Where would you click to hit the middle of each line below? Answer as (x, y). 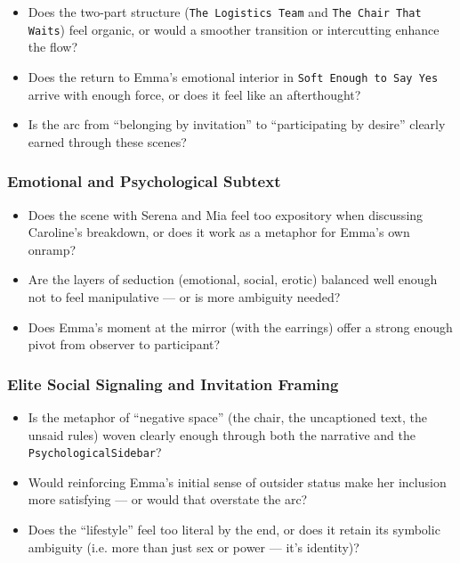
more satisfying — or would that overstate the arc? (168, 499)
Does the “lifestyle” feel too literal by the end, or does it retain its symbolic (234, 529)
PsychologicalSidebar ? (95, 452)
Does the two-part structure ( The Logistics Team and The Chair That (225, 12)
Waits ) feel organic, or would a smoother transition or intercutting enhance (234, 29)
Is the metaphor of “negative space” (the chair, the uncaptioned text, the (228, 416)
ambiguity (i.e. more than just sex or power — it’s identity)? (194, 547)
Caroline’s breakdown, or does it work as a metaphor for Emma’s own (219, 232)
